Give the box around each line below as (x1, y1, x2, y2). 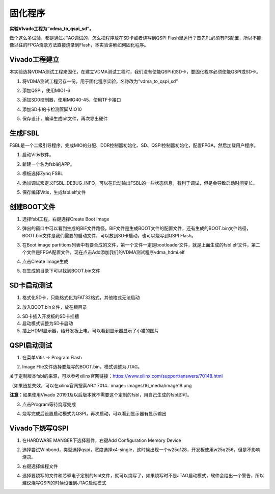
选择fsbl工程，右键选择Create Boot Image (22, 216, 109, 222)
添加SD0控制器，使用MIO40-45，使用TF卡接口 (22, 97, 121, 103)
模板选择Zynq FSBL (22, 170, 63, 177)
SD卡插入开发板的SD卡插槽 (22, 313, 79, 319)
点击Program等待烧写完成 (22, 401, 76, 407)
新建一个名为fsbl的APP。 (22, 161, 75, 167)
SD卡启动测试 (9, 281, 52, 290)
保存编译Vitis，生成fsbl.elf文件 (22, 189, 86, 195)
